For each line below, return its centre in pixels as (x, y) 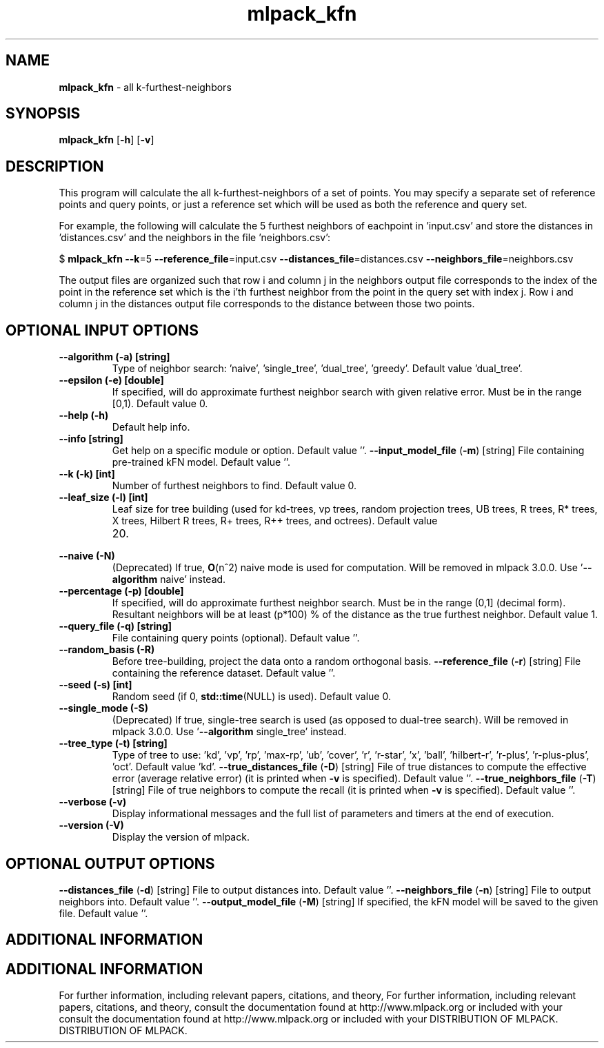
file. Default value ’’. (103, 913)
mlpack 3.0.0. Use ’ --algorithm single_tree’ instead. (229, 732)
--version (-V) (91, 825)
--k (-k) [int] (87, 474)
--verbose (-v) (93, 802)
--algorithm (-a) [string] (114, 357)
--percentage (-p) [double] (121, 591)
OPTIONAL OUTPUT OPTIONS (110, 863)
